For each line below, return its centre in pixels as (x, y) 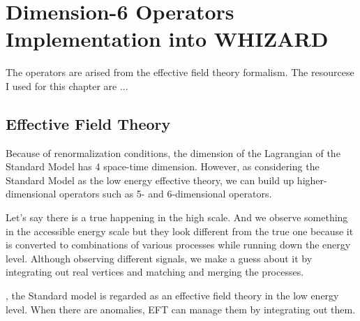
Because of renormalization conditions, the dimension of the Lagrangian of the (173, 152)
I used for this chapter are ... (67, 85)
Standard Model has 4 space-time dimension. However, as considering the (163, 166)
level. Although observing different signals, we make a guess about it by (159, 258)
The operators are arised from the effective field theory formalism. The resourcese (180, 72)
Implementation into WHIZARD (167, 39)
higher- (312, 180)
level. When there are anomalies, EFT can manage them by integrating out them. (181, 309)
